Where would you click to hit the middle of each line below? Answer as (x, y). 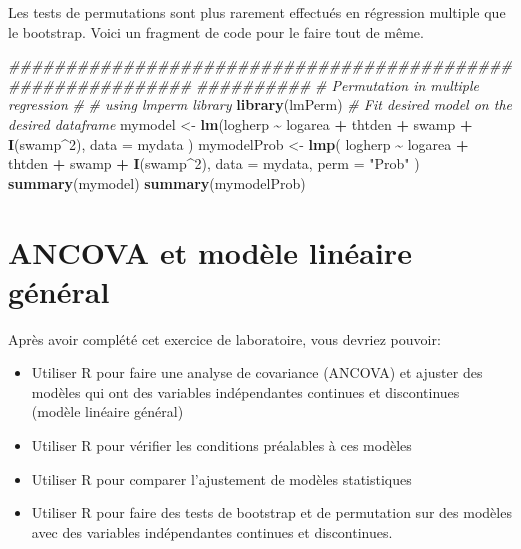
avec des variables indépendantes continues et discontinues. (212, 531)
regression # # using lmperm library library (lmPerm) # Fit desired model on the (260, 104)
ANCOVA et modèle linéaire (210, 251)
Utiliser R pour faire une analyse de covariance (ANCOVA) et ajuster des (257, 372)
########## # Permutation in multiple (337, 84)
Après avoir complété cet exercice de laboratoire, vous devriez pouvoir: (224, 338)
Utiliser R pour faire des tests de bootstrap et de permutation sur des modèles (271, 512)
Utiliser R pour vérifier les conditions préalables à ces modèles (221, 445)
